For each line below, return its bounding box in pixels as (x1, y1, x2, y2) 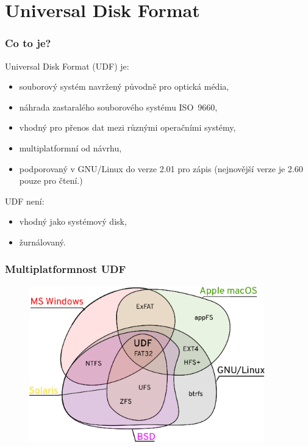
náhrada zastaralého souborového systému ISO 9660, (19, 100, 218, 113)
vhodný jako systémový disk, (19, 215, 127, 228)
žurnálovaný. (19, 235, 66, 248)
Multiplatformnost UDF (5, 261, 126, 277)
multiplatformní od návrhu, (19, 141, 122, 154)
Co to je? (5, 35, 51, 51)
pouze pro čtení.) (19, 174, 83, 187)
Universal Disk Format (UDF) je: (5, 59, 129, 72)
